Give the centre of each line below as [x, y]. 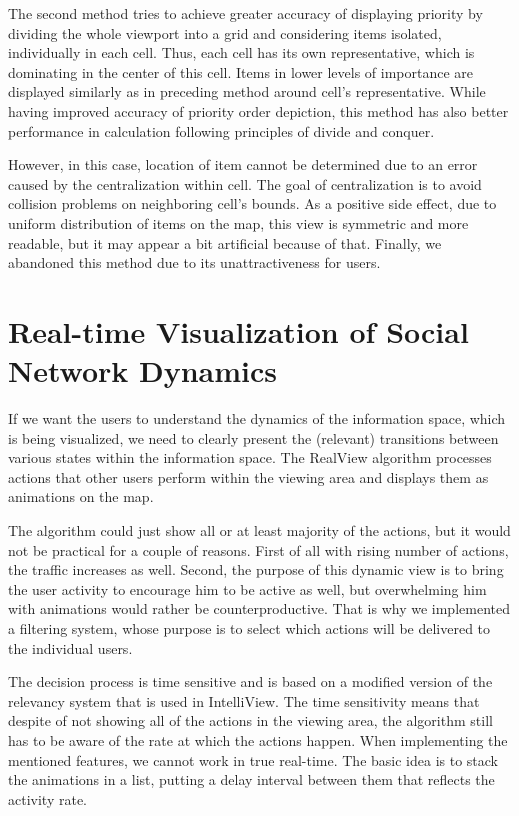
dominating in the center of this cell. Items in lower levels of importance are [241, 71]
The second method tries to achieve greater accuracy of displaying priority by [245, 13]
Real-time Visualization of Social [238, 330]
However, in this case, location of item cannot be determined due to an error [243, 164]
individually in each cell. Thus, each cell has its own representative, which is [241, 52]
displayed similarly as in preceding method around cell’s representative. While [247, 91]
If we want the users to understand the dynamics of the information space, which [257, 418]
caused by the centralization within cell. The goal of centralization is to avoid [245, 183]
